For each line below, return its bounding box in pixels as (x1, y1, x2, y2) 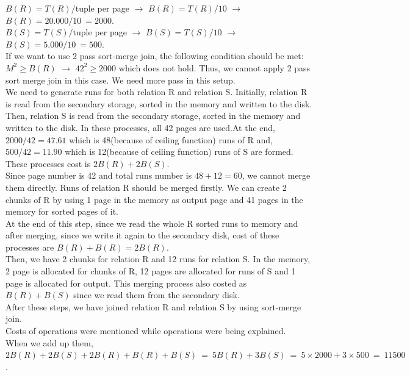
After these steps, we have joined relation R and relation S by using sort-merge (5, 300, 301, 313)
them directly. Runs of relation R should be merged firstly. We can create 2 (5, 180, 287, 193)
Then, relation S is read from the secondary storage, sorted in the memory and (5, 109, 301, 122)
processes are (5, 240, 54, 253)
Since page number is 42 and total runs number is (5, 169, 192, 182)
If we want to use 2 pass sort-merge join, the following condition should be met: (5, 49, 304, 62)
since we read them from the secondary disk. (73, 288, 240, 301)
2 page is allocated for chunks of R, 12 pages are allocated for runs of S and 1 (5, 265, 296, 277)
